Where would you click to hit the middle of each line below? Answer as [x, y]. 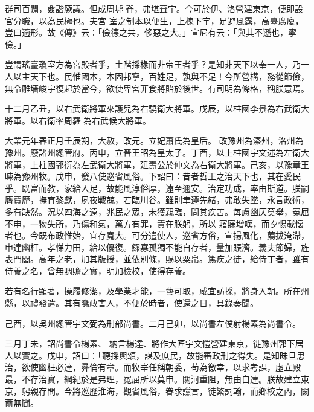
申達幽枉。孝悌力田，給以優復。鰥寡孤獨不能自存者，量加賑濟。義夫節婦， [153, 247]
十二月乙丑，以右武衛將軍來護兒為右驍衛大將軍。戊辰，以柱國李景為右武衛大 [157, 108]
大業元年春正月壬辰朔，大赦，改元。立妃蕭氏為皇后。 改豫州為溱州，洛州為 [154, 140]
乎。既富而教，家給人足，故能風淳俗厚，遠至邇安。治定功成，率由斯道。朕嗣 [157, 188]
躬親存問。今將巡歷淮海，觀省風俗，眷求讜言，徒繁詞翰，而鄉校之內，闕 [165, 391]
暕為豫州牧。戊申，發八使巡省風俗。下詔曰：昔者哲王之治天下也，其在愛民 [153, 176]
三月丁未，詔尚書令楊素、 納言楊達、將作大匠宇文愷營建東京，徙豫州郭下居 [154, 343]
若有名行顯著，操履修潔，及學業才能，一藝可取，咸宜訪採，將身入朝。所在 [153, 291]
